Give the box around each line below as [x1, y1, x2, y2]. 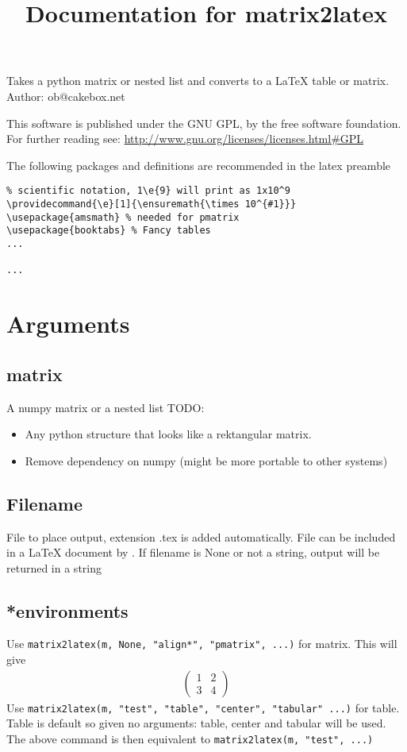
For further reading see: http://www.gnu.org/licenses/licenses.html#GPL [6, 130, 364, 147]
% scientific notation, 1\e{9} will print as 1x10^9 [6, 185, 290, 197]
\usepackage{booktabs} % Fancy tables [6, 225, 211, 237]
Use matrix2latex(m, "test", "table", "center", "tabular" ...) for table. [6, 699, 400, 715]
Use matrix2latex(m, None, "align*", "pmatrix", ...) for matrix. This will [6, 635, 397, 652]
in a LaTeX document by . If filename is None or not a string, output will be [6, 544, 380, 561]
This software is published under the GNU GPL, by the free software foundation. [6, 114, 401, 131]
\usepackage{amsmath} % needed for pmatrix [6, 211, 240, 223]
